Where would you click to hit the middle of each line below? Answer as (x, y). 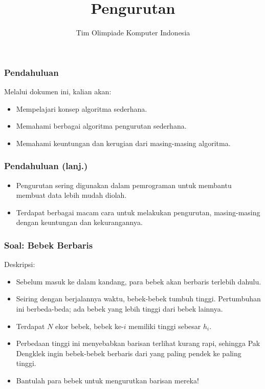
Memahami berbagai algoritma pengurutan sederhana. (101, 126)
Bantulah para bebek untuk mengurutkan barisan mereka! (107, 380)
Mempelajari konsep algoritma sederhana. (82, 108)
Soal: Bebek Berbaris (49, 245)
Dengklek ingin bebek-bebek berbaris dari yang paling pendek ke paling (129, 353)
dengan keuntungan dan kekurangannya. (79, 222)
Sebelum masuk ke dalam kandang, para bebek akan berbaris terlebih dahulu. (139, 281)
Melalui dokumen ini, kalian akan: (58, 91)
